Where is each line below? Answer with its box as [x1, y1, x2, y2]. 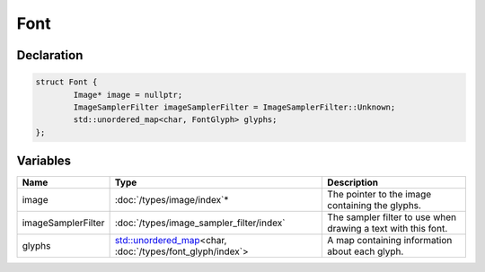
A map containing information [327, 234, 453, 247]
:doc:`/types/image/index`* [114, 194, 229, 206]
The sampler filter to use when [327, 211, 457, 224]
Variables [16, 154, 72, 169]
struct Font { [35, 77, 98, 87]
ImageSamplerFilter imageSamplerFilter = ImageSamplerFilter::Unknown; [73, 101, 396, 112]
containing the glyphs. [327, 199, 422, 212]
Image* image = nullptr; [73, 90, 183, 100]
